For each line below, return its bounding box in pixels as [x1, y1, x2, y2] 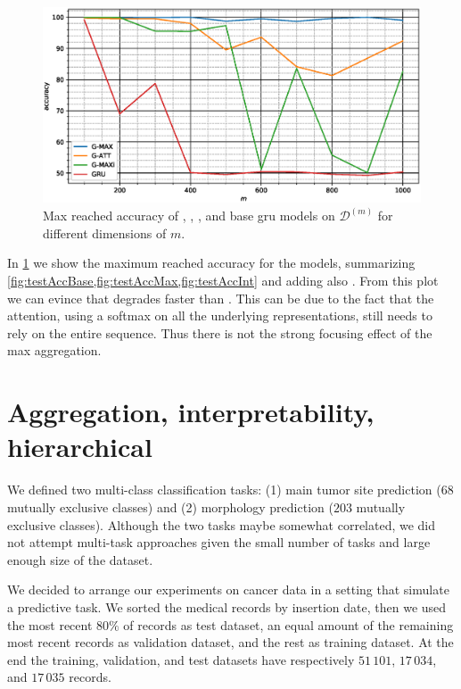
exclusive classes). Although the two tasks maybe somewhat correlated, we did [7, 515, 436, 534]
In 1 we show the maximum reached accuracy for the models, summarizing [7, 253, 416, 272]
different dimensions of [43, 223, 167, 242]
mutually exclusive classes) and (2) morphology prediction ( [7, 497, 333, 516]
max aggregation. [7, 341, 102, 360]
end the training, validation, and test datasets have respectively [7, 650, 355, 668]
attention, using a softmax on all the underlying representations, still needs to [7, 306, 432, 325]
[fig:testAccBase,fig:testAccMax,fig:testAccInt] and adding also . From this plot [7, 271, 439, 290]
